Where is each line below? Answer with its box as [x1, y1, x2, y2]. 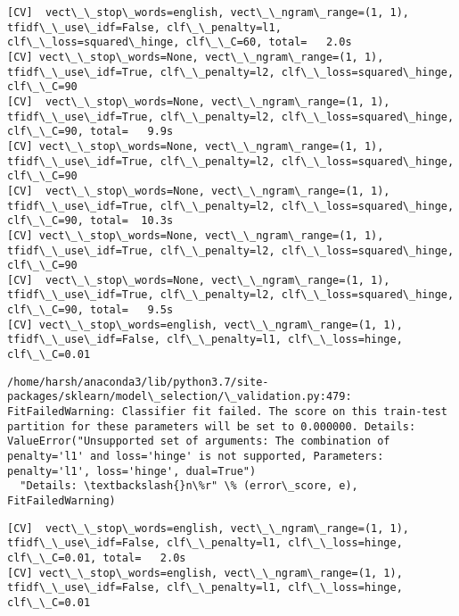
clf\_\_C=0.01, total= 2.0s [7, 551, 186, 564]
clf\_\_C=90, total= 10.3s [7, 214, 174, 228]
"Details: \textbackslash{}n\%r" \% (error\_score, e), [20, 479, 358, 493]
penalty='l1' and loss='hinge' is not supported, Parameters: [7, 450, 384, 463]
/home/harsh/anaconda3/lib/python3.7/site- [7, 375, 269, 388]
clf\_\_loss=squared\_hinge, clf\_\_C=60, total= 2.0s [7, 36, 352, 49]
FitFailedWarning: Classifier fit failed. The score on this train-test [7, 405, 447, 419]
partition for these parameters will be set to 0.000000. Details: [7, 420, 416, 433]
